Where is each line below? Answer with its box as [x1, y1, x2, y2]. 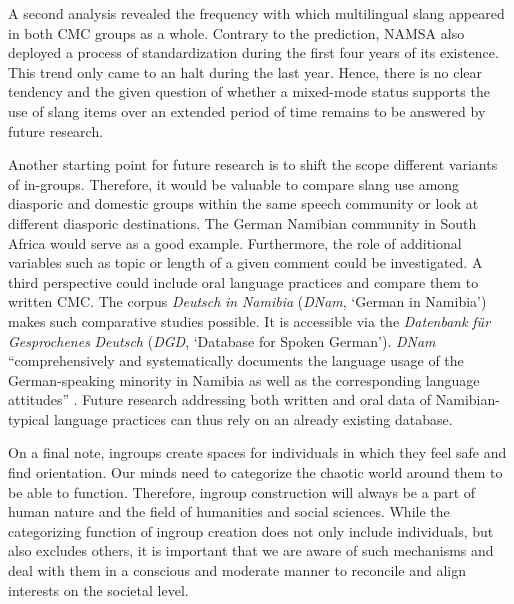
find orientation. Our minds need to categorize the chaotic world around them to [8, 462, 503, 483]
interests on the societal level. [8, 579, 189, 600]
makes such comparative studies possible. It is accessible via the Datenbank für [8, 310, 491, 331]
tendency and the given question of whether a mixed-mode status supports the [8, 81, 490, 102]
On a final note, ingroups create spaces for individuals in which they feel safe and [8, 442, 507, 463]
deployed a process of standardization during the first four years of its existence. [8, 42, 499, 63]
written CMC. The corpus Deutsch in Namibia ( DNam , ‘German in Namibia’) [8, 291, 487, 312]
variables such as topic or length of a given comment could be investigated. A [8, 252, 483, 273]
